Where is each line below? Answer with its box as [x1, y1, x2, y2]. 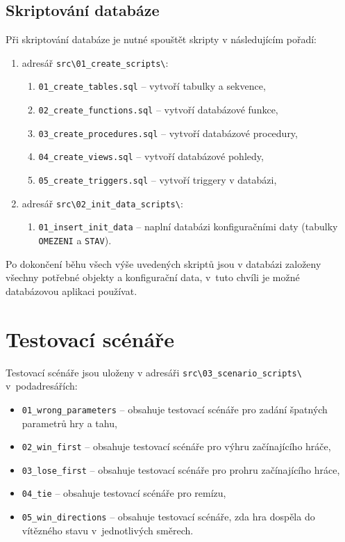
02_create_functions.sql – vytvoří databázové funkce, [38, 102, 278, 117]
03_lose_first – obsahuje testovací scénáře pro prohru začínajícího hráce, [22, 462, 340, 477]
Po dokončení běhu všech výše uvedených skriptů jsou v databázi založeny [6, 256, 321, 271]
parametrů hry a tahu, [22, 415, 117, 430]
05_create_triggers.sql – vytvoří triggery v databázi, [38, 173, 277, 187]
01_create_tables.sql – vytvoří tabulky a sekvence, [38, 79, 266, 93]
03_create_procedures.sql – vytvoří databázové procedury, [38, 125, 298, 140]
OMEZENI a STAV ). [38, 233, 112, 248]
